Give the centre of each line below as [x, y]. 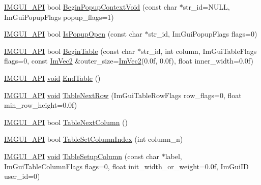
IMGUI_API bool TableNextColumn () [66, 122]
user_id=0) [22, 176]
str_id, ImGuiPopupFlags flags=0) [203, 34]
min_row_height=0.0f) [41, 105]
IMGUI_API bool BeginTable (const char [70, 51]
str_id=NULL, [206, 7]
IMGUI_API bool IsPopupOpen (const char [73, 34]
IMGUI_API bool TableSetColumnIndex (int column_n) [94, 139]
